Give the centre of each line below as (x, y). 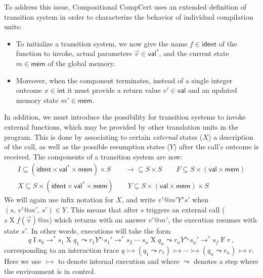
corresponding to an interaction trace (62, 250)
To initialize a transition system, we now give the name (102, 43)
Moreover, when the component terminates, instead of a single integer (124, 80)
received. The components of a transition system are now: (94, 156)
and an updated (212, 90)
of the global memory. (81, 63)
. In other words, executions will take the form (99, 230)
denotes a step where (226, 261)
